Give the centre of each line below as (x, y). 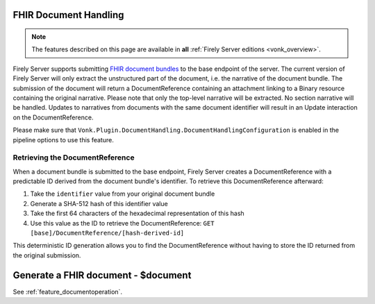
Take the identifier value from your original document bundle (123, 194)
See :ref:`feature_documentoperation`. (68, 292)
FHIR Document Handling (68, 15)
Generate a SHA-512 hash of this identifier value (99, 203)
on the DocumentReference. (53, 117)
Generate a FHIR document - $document (102, 275)
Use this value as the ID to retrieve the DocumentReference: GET (122, 223)
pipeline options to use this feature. (63, 140)
